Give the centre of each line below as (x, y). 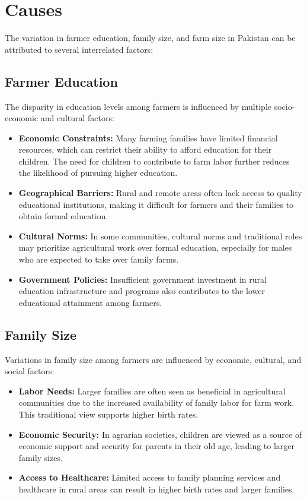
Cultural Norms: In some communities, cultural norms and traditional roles (160, 236)
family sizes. (41, 457)
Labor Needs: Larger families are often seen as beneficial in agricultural (152, 391)
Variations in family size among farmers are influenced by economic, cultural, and (153, 359)
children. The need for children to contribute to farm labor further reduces (154, 161)
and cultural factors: (77, 118)
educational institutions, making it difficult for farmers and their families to (156, 204)
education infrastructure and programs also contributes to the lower (142, 291)
